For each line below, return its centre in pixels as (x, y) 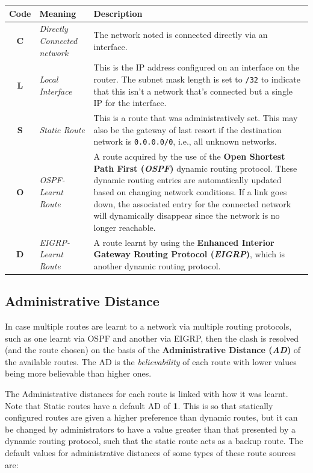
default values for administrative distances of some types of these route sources (150, 452)
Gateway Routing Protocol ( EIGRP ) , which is (189, 254)
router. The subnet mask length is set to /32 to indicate (197, 79)
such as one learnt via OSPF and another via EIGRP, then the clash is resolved (152, 338)
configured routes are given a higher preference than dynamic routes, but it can (151, 417)
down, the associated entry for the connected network (192, 203)
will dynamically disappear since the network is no (187, 215)
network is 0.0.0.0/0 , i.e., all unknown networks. (185, 141)
